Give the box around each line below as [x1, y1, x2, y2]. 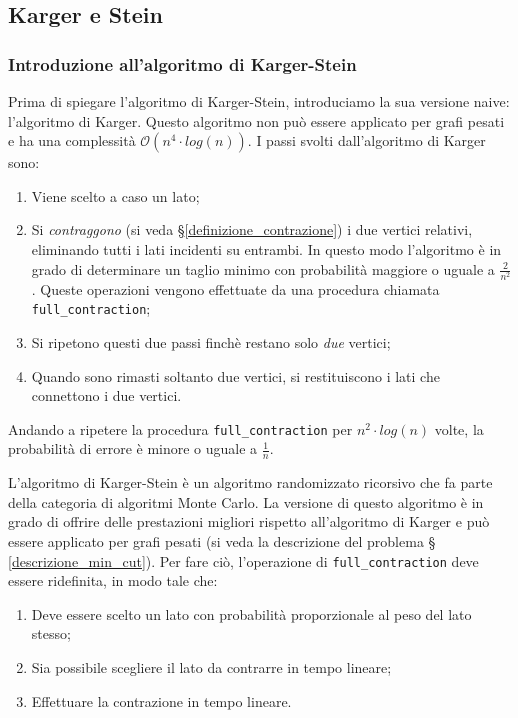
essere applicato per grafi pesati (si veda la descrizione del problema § [8, 531, 436, 551]
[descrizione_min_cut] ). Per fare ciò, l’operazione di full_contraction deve [8, 550, 479, 571]
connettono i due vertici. [31, 385, 182, 406]
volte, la [434, 418, 484, 439]
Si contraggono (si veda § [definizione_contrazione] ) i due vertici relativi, [31, 219, 473, 240]
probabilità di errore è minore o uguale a [8, 438, 258, 459]
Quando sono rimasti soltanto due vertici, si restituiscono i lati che [31, 365, 440, 386]
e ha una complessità [8, 130, 136, 151]
